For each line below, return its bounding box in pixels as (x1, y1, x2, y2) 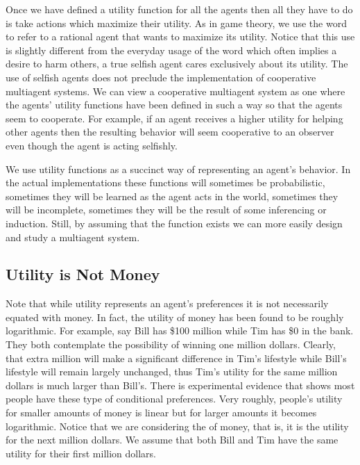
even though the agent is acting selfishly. (6, 138, 178, 152)
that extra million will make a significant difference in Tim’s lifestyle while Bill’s (6, 350, 347, 365)
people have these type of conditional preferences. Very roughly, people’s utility (6, 391, 343, 406)
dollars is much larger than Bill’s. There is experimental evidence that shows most (6, 377, 355, 392)
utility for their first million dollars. (6, 446, 156, 460)
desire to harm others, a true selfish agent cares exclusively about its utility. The (6, 56, 348, 71)
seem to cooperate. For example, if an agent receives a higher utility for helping (6, 111, 343, 125)
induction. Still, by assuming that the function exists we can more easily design (6, 215, 343, 230)
